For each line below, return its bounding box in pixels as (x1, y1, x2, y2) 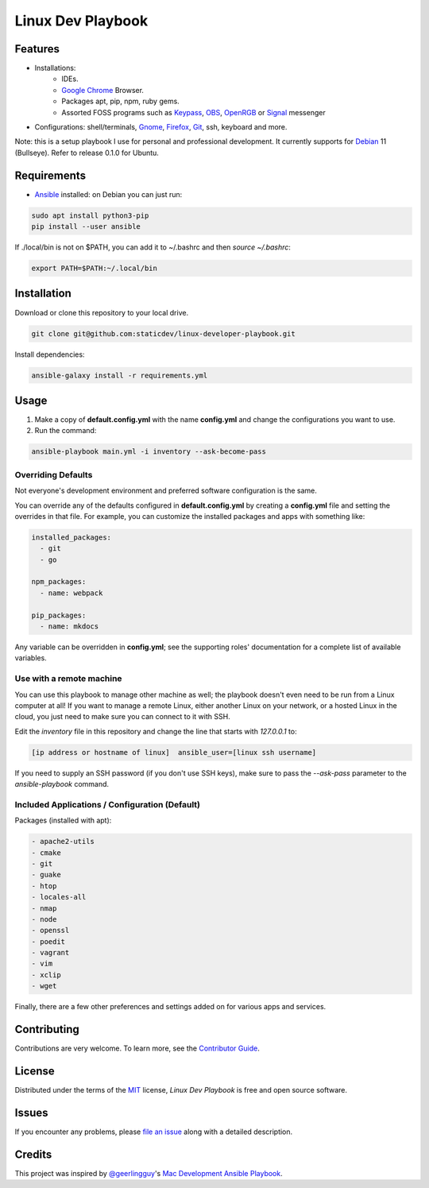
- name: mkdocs (40, 622, 99, 631)
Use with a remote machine (14, 673, 122, 684)
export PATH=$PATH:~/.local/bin (31, 264, 158, 273)
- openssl (31, 926, 70, 935)
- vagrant (31, 948, 70, 958)
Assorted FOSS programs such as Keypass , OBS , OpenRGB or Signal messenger (61, 107, 326, 117)
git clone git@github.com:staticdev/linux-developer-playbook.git (31, 329, 296, 338)
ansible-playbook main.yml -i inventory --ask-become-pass (31, 447, 266, 456)
